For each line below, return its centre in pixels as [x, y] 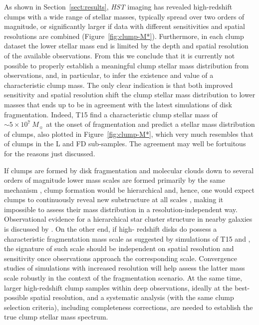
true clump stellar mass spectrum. [56, 317]
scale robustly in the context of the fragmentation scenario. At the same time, [123, 278]
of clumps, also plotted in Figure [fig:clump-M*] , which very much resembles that [129, 134]
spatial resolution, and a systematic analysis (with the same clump [132, 297]
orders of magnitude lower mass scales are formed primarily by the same [115, 180]
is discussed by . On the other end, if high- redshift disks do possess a [111, 229]
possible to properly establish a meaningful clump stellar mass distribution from [127, 65]
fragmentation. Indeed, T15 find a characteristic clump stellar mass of [111, 114]
